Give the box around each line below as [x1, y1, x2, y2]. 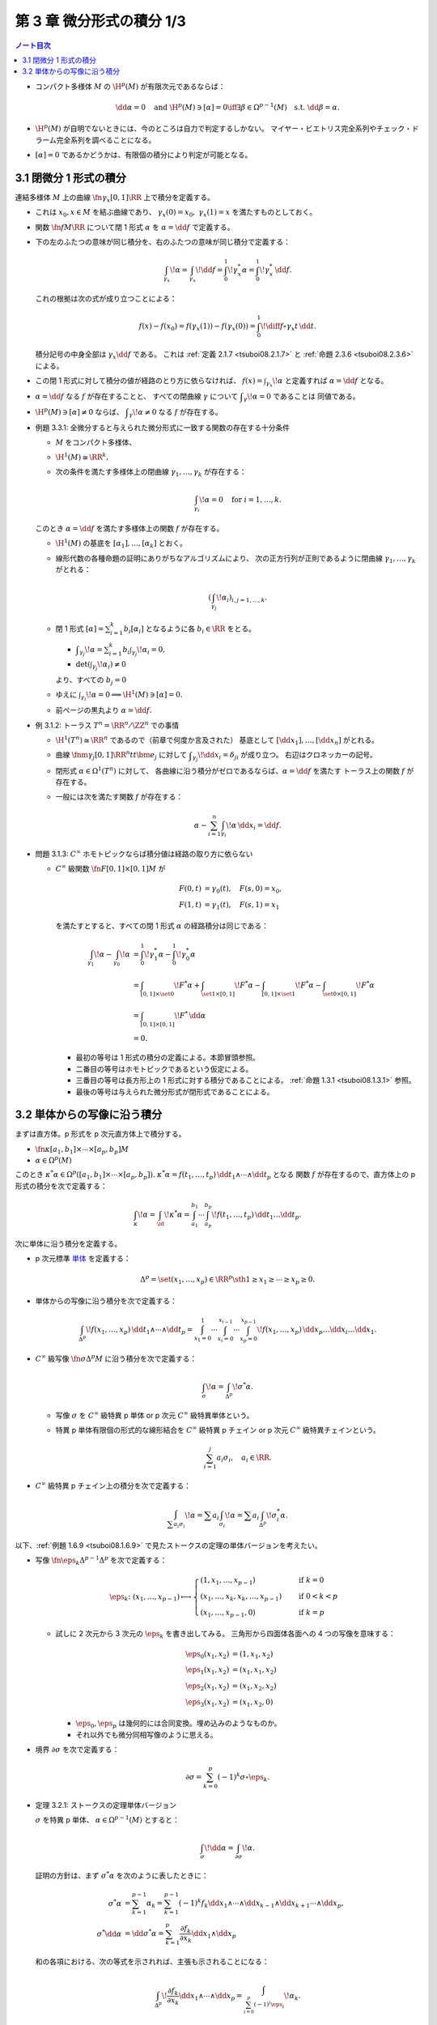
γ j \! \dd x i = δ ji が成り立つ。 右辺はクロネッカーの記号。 [192, 750, 378, 763]
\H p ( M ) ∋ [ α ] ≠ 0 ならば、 [35, 406, 125, 416]
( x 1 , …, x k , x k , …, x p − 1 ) [200, 1592, 282, 1603]
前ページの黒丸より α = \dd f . [55, 706, 153, 715]
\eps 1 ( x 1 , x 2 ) [185, 1665, 230, 1677]
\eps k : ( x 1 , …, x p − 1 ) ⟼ [109, 1592, 192, 1603]
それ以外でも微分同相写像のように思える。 [75, 1729, 218, 1739]
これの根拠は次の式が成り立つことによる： [35, 294, 177, 304]
